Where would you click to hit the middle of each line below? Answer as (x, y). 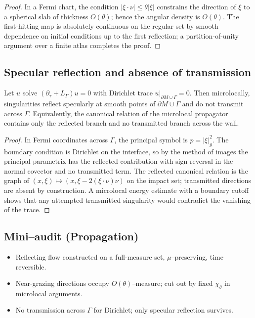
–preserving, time (197, 256)
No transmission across (50, 310)
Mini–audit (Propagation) (71, 236)
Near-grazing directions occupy (62, 283)
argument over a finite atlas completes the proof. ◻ (82, 45)
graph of (17, 180)
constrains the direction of (196, 6)
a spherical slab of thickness (46, 16)
